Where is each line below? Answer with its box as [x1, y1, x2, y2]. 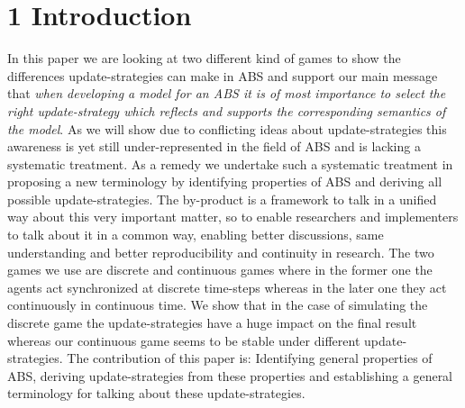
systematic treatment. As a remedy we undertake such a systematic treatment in [7, 154, 453, 173]
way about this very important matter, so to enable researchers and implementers [7, 207, 459, 226]
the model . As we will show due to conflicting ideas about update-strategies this [7, 119, 447, 138]
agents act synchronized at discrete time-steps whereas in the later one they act [7, 277, 447, 296]
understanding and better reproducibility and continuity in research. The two [7, 242, 434, 261]
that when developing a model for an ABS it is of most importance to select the [7, 84, 446, 103]
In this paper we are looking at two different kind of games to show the [7, 49, 401, 68]
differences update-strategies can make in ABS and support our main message [7, 66, 438, 85]
